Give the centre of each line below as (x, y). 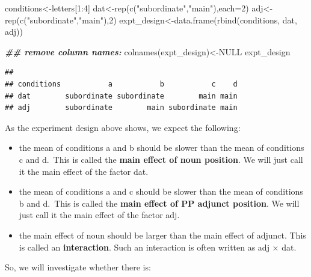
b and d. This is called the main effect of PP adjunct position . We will (159, 203)
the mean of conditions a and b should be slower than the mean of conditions (162, 148)
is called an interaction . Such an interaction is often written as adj (144, 247)
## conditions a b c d (121, 84)
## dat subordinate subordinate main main (121, 96)
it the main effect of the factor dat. (84, 171)
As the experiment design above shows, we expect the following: (123, 127)
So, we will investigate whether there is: (78, 267)
